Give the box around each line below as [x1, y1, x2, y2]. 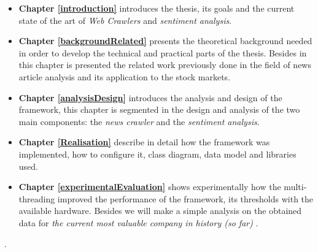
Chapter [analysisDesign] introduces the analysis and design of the [18, 91, 282, 104]
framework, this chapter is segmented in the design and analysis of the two [18, 103, 300, 116]
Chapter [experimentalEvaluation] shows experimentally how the [18, 180, 281, 193]
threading [18, 192, 55, 205]
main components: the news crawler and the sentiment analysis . [18, 115, 260, 128]
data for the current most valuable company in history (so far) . [18, 216, 258, 229]
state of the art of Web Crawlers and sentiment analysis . [18, 13, 232, 26]
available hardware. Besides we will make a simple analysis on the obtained [18, 204, 302, 217]
